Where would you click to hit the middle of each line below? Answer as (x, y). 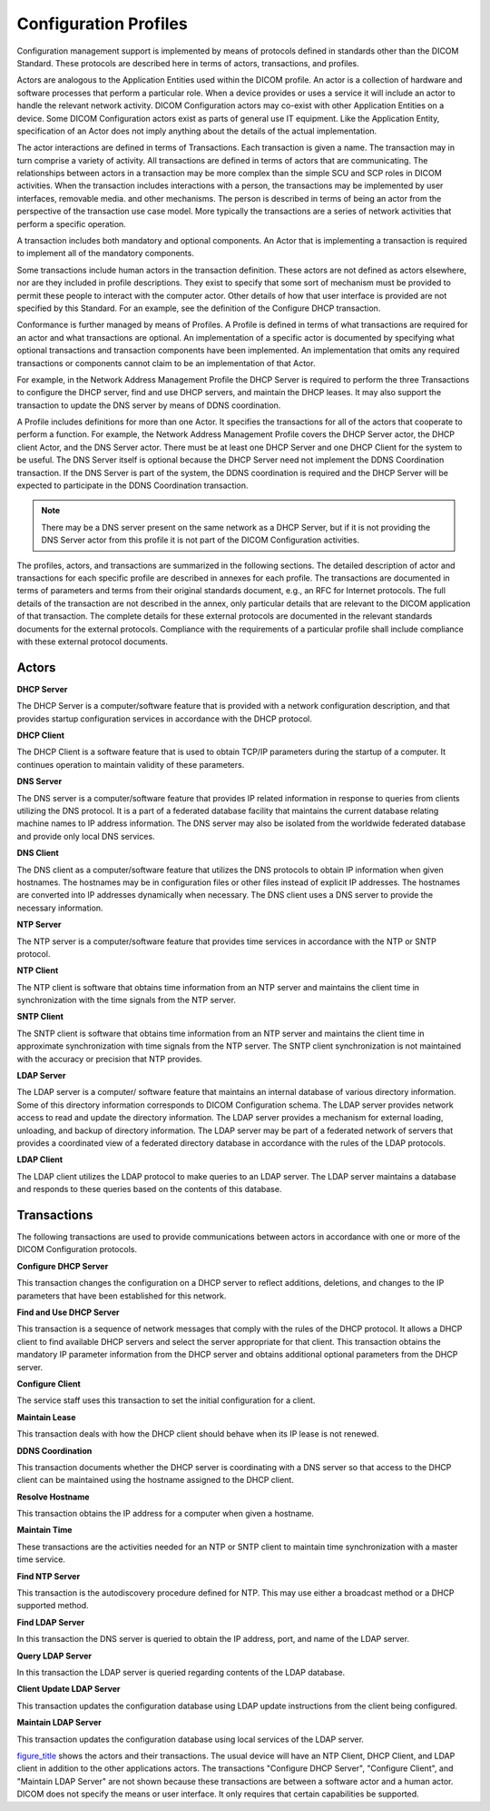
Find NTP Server (49, 1576)
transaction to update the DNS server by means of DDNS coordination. (149, 405)
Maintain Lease (46, 1417)
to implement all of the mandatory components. (105, 254)
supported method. (53, 1606)
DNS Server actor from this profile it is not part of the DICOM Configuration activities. (201, 540)
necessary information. (60, 908)
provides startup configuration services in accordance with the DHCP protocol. (164, 719)
